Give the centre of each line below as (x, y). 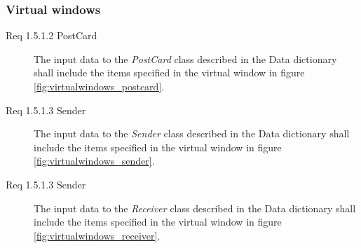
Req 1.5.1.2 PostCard (52, 35)
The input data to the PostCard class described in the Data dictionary (185, 58)
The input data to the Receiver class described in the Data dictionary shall (195, 208)
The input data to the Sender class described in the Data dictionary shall (192, 133)
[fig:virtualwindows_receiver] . (97, 235)
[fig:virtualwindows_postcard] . (99, 86)
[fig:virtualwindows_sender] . (94, 161)
